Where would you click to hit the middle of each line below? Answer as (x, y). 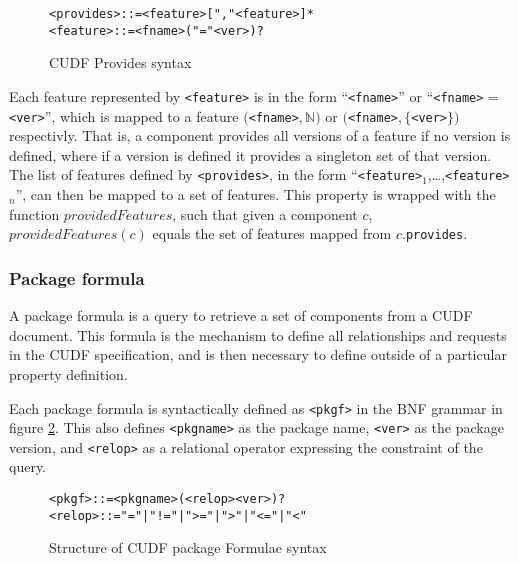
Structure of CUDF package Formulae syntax (188, 547)
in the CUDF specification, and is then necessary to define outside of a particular (258, 354)
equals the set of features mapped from (272, 233)
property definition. (68, 373)
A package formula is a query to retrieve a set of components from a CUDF (241, 315)
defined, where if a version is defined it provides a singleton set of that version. (250, 154)
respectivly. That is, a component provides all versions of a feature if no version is (260, 135)
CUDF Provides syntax (120, 62)
